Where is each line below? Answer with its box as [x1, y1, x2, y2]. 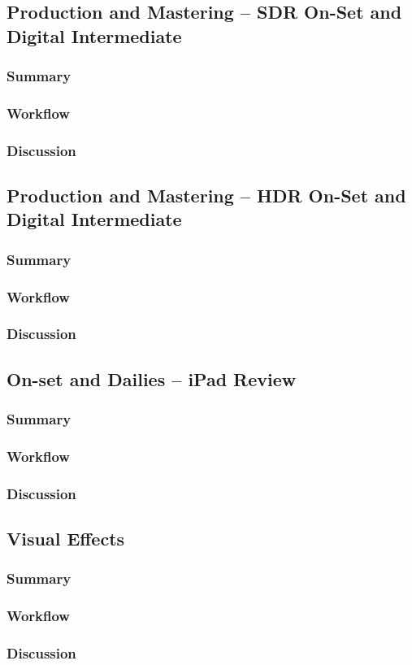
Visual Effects [7, 526, 125, 551]
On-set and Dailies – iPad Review [7, 366, 297, 391]
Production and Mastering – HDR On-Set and [7, 183, 406, 208]
